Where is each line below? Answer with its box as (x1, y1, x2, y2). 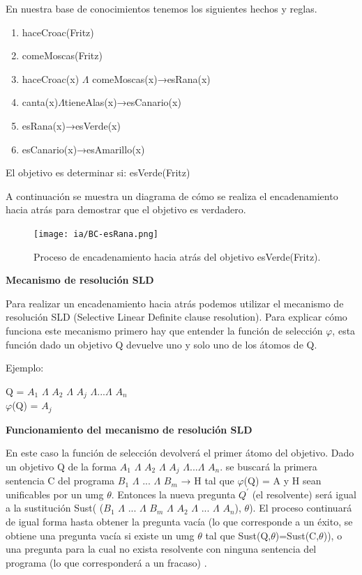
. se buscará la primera (220, 459, 317, 473)
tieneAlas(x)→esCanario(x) (64, 95, 181, 109)
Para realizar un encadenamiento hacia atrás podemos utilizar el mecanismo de (6, 296, 344, 310)
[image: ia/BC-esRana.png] (33, 229, 158, 239)
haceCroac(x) (22, 71, 80, 86)
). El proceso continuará (249, 500, 352, 515)
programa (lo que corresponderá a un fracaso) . (6, 555, 207, 569)
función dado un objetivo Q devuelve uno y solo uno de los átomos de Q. (6, 337, 317, 351)
